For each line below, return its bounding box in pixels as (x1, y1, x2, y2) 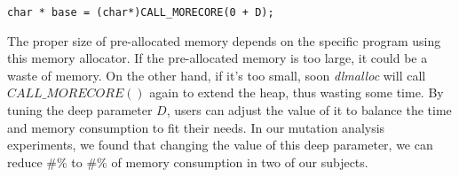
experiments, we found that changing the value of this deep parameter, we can (7, 135, 433, 154)
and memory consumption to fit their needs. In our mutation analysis (7, 118, 385, 136)
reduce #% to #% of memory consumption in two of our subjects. (7, 152, 368, 171)
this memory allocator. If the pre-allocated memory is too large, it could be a (7, 49, 428, 67)
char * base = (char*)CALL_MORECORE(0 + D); (7, 6, 274, 19)
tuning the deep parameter (7, 101, 153, 119)
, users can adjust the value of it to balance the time (166, 101, 452, 119)
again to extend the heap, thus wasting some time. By (149, 83, 444, 102)
